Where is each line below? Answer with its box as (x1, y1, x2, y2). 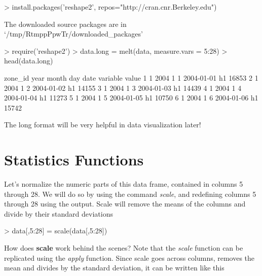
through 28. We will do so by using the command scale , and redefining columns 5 (4, 188, 256, 199)
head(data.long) (4, 55, 53, 66)
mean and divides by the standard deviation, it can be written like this (4, 262, 224, 273)
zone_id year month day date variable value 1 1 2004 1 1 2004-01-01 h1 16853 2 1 (4, 72, 258, 83)
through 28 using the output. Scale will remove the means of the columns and (4, 198, 246, 209)
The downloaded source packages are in (4, 18, 127, 29)
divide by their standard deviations (4, 208, 113, 219)
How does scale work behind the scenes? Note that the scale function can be (4, 243, 243, 253)
